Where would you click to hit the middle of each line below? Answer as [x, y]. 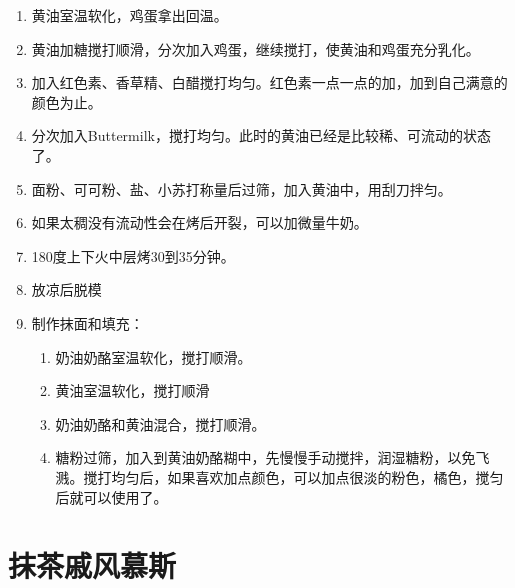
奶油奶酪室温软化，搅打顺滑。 [153, 356]
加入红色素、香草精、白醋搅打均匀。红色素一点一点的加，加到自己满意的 [269, 82]
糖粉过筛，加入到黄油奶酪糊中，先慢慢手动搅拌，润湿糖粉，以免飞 [272, 457]
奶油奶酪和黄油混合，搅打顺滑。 [160, 423]
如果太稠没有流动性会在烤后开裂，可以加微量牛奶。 [199, 222]
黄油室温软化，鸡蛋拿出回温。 [129, 15]
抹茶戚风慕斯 [92, 565]
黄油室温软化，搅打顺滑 [132, 390]
